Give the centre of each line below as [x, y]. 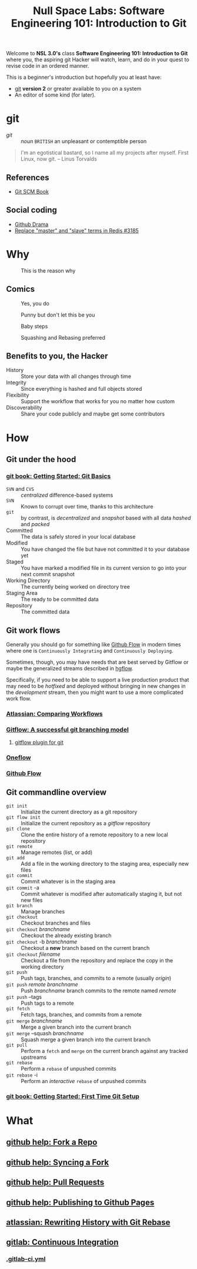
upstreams [34, 1057]
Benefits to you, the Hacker [57, 356]
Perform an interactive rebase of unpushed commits [84, 1081]
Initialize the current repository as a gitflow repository [86, 823]
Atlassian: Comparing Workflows [54, 713]
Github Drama [31, 224]
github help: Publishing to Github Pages [80, 1202]
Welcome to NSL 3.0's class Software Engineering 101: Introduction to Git [97, 54]
